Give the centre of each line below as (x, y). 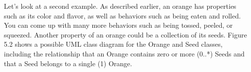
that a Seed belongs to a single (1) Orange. (68, 63)
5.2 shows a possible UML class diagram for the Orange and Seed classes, (113, 44)
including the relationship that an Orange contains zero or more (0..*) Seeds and (124, 53)
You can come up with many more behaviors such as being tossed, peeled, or (118, 25)
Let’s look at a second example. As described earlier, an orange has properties (120, 6)
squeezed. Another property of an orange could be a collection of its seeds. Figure (125, 34)
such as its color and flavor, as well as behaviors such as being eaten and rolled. (122, 15)
